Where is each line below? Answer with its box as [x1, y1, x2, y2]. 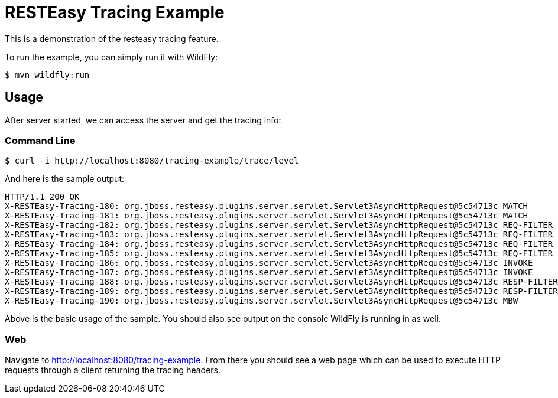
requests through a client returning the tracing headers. [5, 365, 220, 376]
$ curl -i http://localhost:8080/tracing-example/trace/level [5, 156, 299, 166]
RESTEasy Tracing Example [5, 2, 225, 22]
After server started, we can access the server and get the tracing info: [5, 115, 281, 125]
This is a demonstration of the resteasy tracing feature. [5, 33, 219, 44]
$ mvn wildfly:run [5, 70, 90, 80]
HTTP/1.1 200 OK [5, 192, 80, 202]
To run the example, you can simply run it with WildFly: [5, 51, 218, 62]
